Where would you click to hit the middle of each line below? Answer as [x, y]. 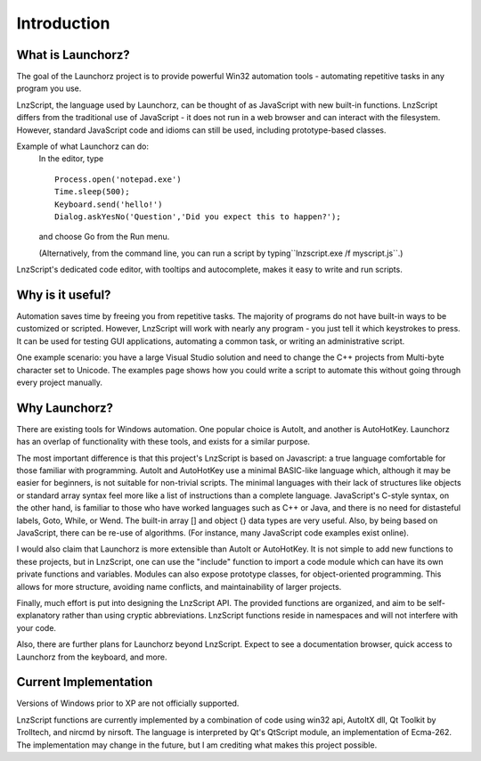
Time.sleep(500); [92, 192]
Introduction [63, 23]
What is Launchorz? [73, 55]
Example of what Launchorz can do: [83, 146]
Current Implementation [85, 682]
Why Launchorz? [65, 408]
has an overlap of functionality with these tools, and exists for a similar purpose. [163, 442]
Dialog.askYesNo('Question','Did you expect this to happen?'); [198, 217]
